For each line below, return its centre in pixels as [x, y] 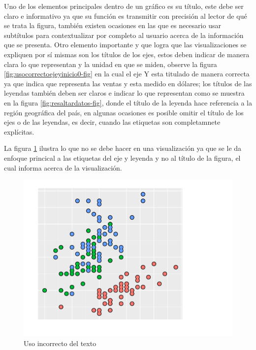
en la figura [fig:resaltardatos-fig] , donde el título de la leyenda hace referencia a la [128, 102]
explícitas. [19, 131]
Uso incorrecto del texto [60, 343]
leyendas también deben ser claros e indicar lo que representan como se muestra [124, 93]
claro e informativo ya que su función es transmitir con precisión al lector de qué [126, 16]
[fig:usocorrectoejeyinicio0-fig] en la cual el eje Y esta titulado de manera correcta [127, 74]
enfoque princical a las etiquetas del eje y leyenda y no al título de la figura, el [122, 157]
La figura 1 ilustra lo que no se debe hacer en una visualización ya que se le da [123, 148]
